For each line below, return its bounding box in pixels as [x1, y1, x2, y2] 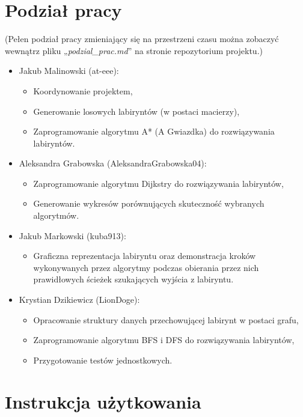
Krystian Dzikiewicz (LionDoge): [19, 293, 140, 306]
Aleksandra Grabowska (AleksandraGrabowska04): [19, 157, 207, 169]
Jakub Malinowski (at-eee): [19, 64, 119, 77]
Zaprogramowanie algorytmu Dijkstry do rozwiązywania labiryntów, [33, 177, 284, 189]
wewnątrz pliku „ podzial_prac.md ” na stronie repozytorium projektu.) [5, 44, 263, 56]
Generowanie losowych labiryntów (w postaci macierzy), [33, 105, 240, 117]
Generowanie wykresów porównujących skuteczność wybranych [33, 197, 265, 210]
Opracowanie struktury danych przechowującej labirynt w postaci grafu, [33, 313, 299, 326]
